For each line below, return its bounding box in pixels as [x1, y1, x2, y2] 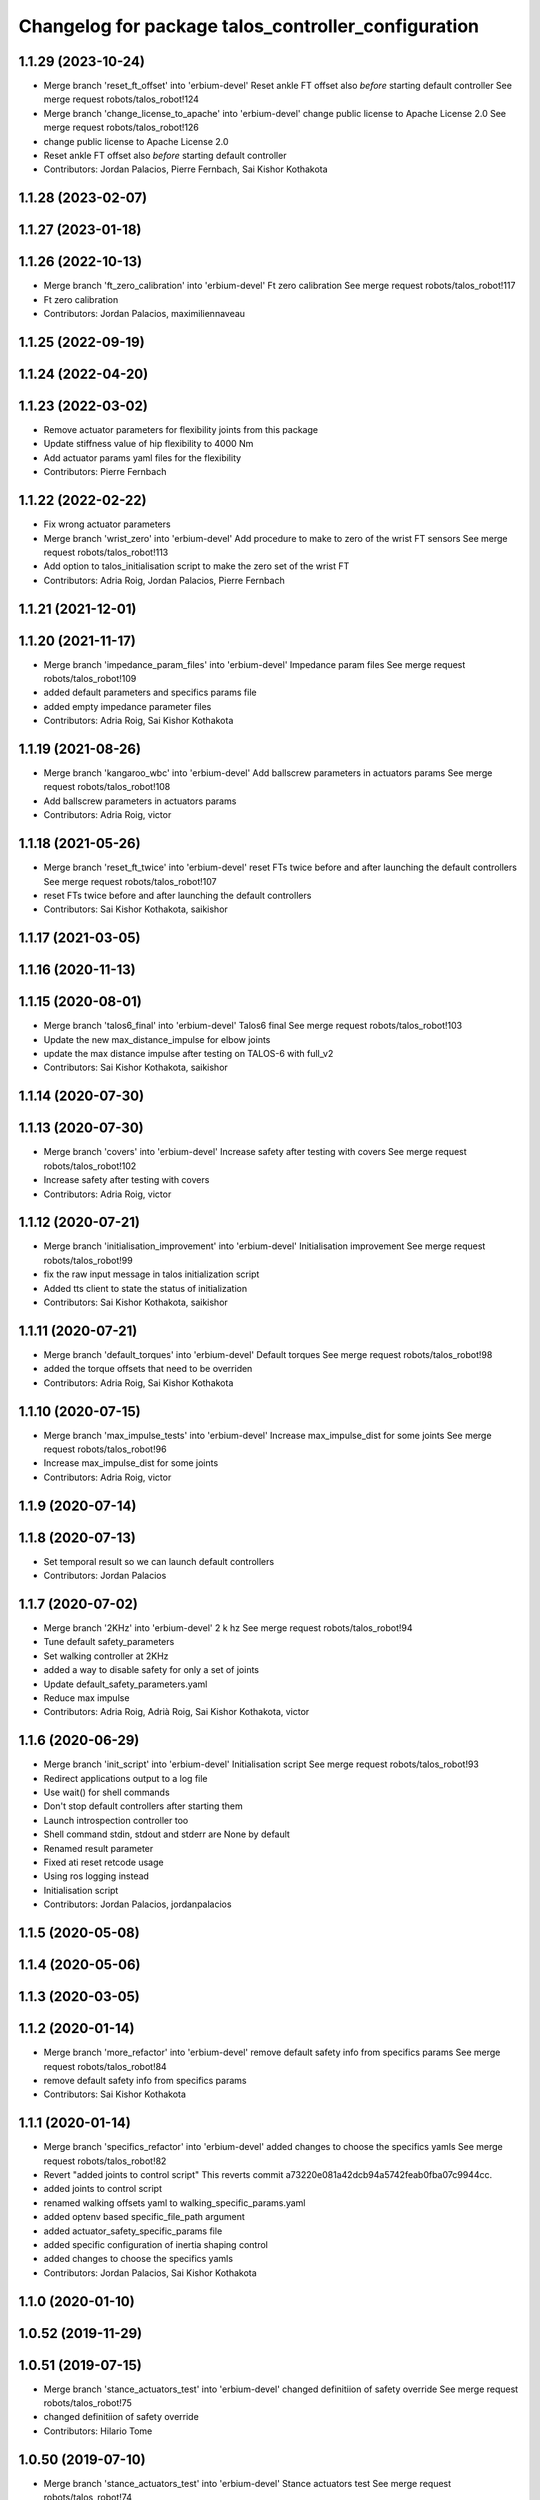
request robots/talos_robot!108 [43, 781, 171, 793]
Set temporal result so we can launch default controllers [43, 1555, 275, 1567]
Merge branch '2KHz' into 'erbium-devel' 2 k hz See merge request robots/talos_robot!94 [43, 1622, 414, 1634]
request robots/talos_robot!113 [43, 546, 169, 558]
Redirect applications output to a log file [43, 1772, 209, 1784]
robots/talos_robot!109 [43, 673, 137, 685]
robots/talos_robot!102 [43, 1160, 137, 1172]
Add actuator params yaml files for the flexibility [43, 451, 242, 464]
